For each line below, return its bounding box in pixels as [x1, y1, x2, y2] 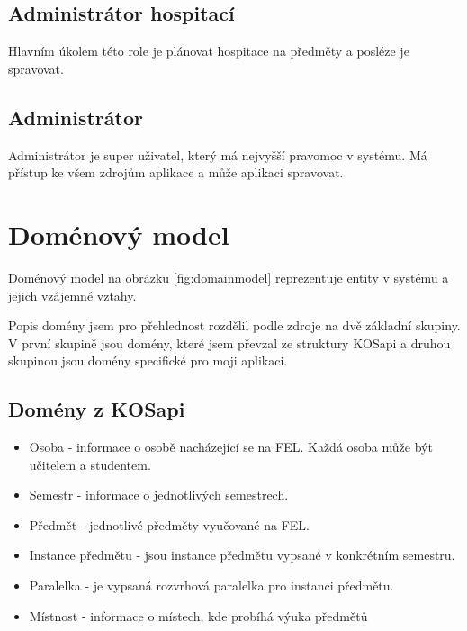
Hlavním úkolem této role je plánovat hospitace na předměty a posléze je [8, 41, 409, 60]
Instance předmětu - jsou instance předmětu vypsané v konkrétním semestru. [29, 545, 455, 564]
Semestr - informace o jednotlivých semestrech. [29, 485, 289, 504]
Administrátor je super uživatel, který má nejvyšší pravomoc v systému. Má [8, 145, 427, 164]
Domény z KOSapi [8, 395, 185, 423]
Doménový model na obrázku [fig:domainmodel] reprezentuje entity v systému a [8, 267, 449, 286]
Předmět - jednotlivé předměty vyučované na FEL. [29, 515, 310, 534]
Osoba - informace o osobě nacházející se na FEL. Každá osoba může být [29, 437, 433, 456]
